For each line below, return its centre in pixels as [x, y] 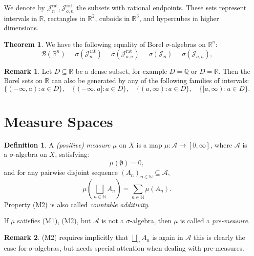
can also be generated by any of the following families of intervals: [150, 80]
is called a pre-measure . [215, 221]
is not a [113, 221]
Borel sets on [23, 80]
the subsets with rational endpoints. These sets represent [161, 7]
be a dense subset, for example [121, 71]
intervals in [21, 18]
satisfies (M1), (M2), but [54, 221]
